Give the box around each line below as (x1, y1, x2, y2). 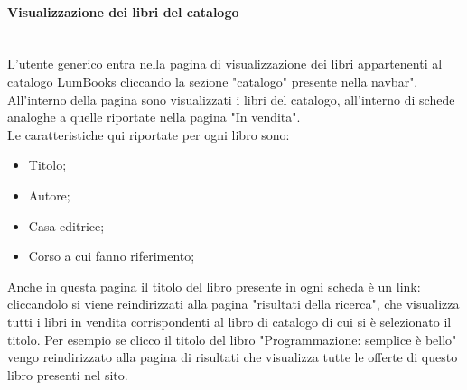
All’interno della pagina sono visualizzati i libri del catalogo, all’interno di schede (7, 89, 455, 108)
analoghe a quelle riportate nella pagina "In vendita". (7, 107, 301, 126)
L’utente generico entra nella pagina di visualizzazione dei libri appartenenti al (7, 54, 443, 73)
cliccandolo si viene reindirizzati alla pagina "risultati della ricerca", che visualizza (7, 294, 460, 313)
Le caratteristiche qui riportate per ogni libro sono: (7, 125, 290, 144)
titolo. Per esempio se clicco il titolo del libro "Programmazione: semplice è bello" (7, 330, 457, 348)
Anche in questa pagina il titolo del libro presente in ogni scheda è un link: (7, 276, 421, 295)
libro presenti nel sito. (7, 365, 128, 384)
